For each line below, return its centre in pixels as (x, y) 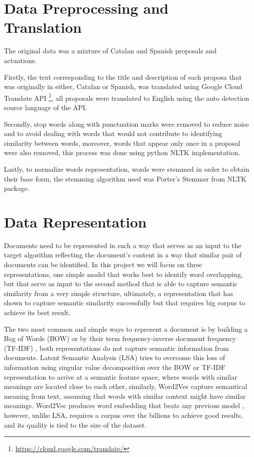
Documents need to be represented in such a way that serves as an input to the (123, 245)
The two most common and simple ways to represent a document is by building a (126, 329)
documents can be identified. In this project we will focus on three (103, 264)
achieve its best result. (37, 312)
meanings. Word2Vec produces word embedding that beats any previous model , (124, 405)
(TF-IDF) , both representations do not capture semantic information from (116, 348)
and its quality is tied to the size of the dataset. (75, 424)
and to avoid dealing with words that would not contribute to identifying (113, 133)
